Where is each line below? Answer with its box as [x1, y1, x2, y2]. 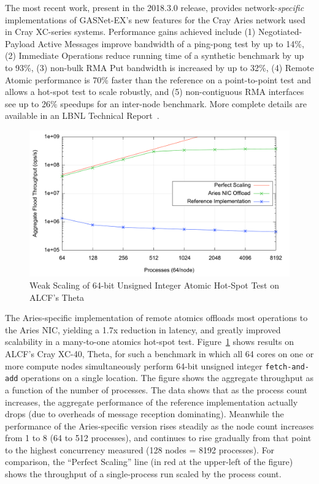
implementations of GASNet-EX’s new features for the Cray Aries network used [5, 13, 306, 26]
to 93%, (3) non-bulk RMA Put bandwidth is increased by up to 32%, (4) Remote [5, 61, 314, 74]
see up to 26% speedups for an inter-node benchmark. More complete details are [5, 97, 307, 110]
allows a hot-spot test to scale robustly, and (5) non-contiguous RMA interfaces [5, 85, 304, 98]
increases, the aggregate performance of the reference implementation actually [5, 395, 298, 408]
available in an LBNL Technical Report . [5, 109, 159, 122]
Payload [5, 37, 35, 50]
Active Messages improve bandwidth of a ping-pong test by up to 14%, [37, 37, 304, 50]
